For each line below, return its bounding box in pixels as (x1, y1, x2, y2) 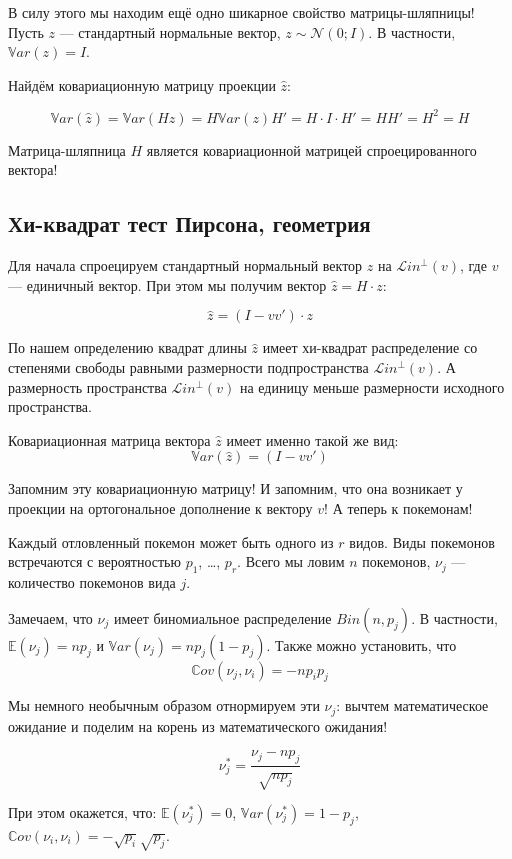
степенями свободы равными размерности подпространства (8, 357, 369, 378)
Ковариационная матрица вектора (8, 429, 211, 450)
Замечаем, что (8, 607, 93, 628)
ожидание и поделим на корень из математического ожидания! (8, 715, 388, 736)
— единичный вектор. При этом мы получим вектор (8, 274, 327, 295)
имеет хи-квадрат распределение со (262, 337, 478, 358)
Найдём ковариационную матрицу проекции (8, 74, 276, 95)
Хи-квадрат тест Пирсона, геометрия (8, 208, 371, 239)
